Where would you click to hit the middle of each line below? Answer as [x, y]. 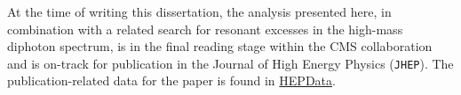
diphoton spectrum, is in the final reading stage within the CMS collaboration [220, 46]
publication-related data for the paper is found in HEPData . [171, 80]
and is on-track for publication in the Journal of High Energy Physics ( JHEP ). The [230, 63]
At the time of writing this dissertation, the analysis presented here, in [199, 11]
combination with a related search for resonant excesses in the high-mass [205, 29]
